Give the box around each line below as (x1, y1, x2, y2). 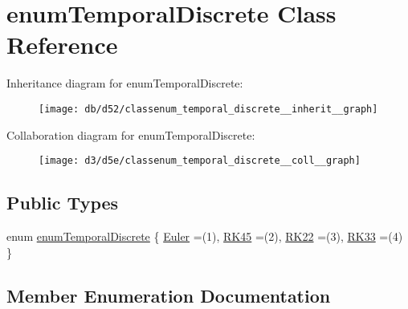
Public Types (6, 190, 119, 215)
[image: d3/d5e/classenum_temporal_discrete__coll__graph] (39, 155, 361, 167)
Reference (6, 28, 118, 61)
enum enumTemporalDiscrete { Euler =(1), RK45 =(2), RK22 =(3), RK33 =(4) (6, 228, 403, 245)
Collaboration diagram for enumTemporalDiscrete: (6, 126, 255, 143)
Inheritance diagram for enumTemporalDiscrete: (6, 75, 243, 91)
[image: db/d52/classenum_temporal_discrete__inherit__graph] (39, 103, 378, 115)
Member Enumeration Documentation (6, 283, 331, 307)
